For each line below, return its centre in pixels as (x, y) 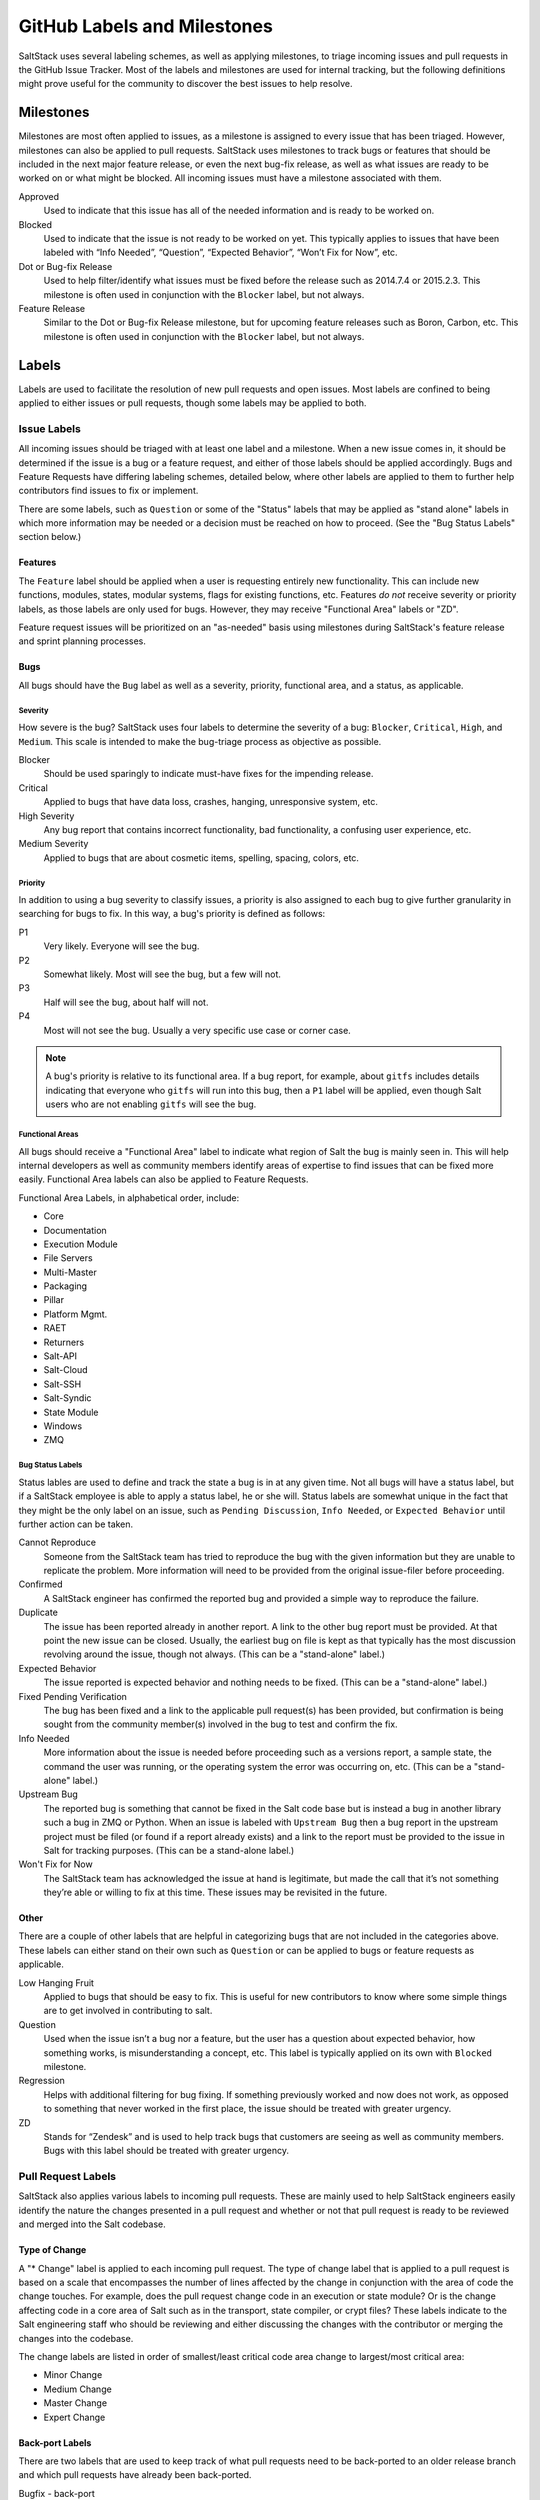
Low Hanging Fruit (56, 1982)
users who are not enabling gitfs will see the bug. (151, 1104)
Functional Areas (48, 1134)
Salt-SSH (62, 1384)
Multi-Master (70, 1272)
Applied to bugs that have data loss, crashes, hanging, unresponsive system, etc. (211, 802)
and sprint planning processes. (82, 641)
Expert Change (74, 2417)
